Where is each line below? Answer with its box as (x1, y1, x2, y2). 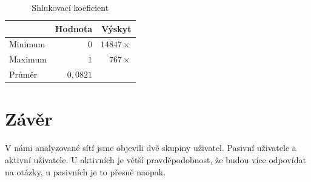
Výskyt (101, 22, 132, 35)
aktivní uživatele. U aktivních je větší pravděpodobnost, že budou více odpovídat (5, 153, 306, 166)
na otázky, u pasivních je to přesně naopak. (5, 165, 166, 178)
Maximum (9, 53, 47, 66)
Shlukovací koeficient (32, 1, 109, 13)
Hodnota (55, 22, 92, 35)
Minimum (9, 38, 45, 50)
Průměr (9, 68, 38, 81)
